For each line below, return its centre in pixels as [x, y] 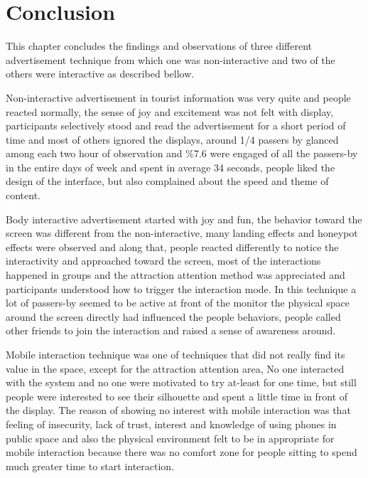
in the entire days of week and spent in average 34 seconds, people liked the [171, 167]
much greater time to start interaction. [90, 466]
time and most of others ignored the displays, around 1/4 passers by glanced [172, 139]
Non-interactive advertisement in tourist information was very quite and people [178, 97]
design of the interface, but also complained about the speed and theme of [167, 181]
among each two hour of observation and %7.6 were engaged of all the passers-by [182, 153]
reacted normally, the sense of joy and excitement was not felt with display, [170, 111]
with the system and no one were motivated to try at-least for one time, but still [181, 382]
